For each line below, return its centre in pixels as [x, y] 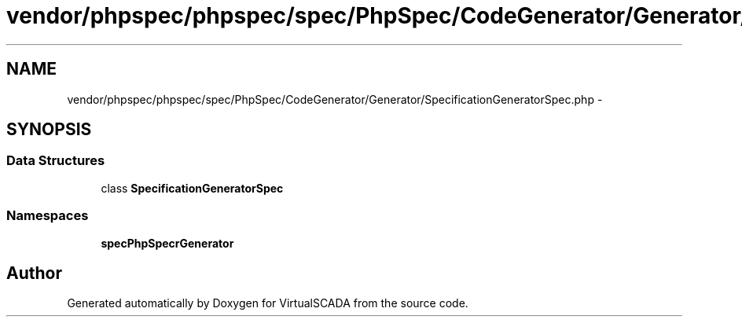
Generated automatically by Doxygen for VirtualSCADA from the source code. [268, 303]
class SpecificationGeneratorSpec [192, 188]
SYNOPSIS [49, 130]
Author [34, 273]
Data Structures [56, 161]
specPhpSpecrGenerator [167, 243]
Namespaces [48, 216]
